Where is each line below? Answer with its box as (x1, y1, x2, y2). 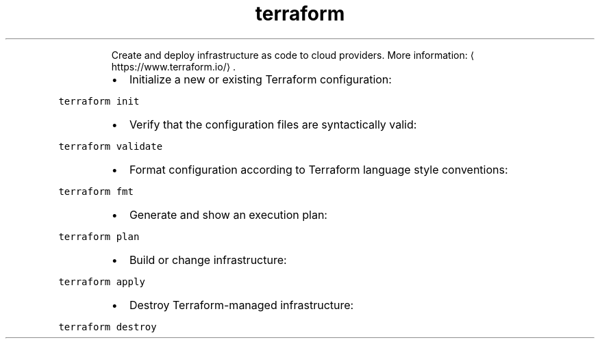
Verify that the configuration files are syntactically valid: (129, 117, 417, 131)
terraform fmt (58, 185, 134, 197)
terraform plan (58, 230, 140, 242)
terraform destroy (58, 321, 157, 332)
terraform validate (58, 140, 163, 152)
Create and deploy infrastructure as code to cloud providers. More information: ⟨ (111, 49, 475, 61)
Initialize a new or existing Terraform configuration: (129, 72, 392, 86)
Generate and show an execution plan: (129, 207, 327, 222)
